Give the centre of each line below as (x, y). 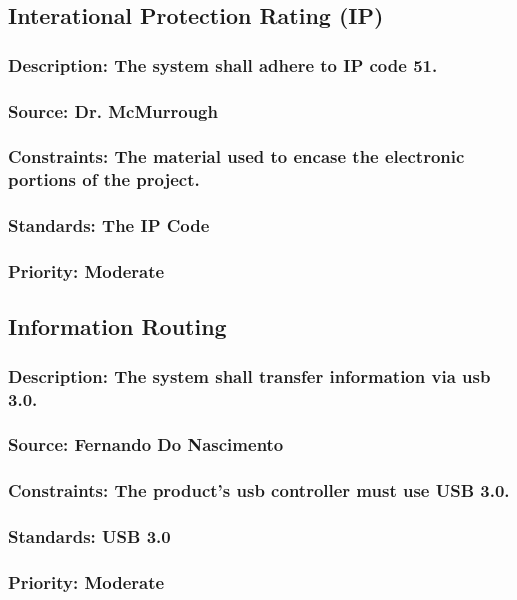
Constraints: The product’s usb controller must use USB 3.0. (259, 490)
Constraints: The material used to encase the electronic (236, 156)
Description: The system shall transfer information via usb (249, 375)
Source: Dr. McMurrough (113, 110)
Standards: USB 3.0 (89, 536)
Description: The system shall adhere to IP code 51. (223, 64)
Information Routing (117, 326)
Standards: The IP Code (109, 225)
